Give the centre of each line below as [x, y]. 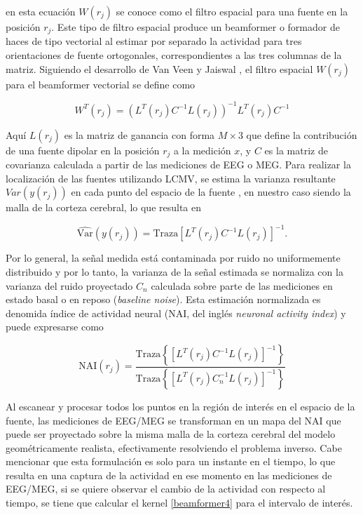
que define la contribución [302, 134]
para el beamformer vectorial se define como [101, 84]
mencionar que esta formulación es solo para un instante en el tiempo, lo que [171, 461]
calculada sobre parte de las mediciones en [242, 285]
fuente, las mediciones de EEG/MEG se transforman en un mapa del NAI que [173, 420]
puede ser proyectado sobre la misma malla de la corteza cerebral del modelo [171, 434]
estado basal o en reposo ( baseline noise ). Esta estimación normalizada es [163, 299]
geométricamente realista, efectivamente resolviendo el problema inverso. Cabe [174, 447]
